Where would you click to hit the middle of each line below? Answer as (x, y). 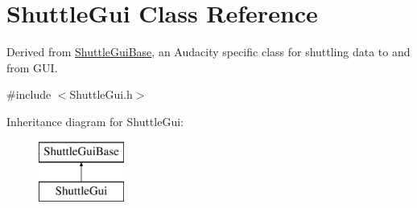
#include (29, 94)
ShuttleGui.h (101, 94)
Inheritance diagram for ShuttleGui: (95, 121)
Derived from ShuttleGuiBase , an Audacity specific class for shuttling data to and (208, 52)
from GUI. (32, 67)
